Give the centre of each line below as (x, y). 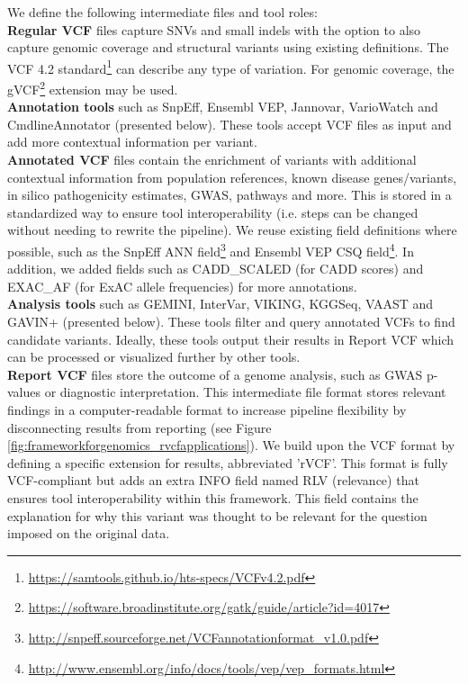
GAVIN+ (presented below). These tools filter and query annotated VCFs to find (231, 322)
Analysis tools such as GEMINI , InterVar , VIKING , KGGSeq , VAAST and (220, 304)
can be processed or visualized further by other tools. (154, 357)
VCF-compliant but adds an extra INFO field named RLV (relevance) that (213, 480)
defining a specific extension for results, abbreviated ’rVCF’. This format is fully (228, 462)
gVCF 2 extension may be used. (93, 88)
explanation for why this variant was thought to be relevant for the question (217, 515)
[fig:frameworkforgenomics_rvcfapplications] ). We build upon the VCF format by (231, 445)
